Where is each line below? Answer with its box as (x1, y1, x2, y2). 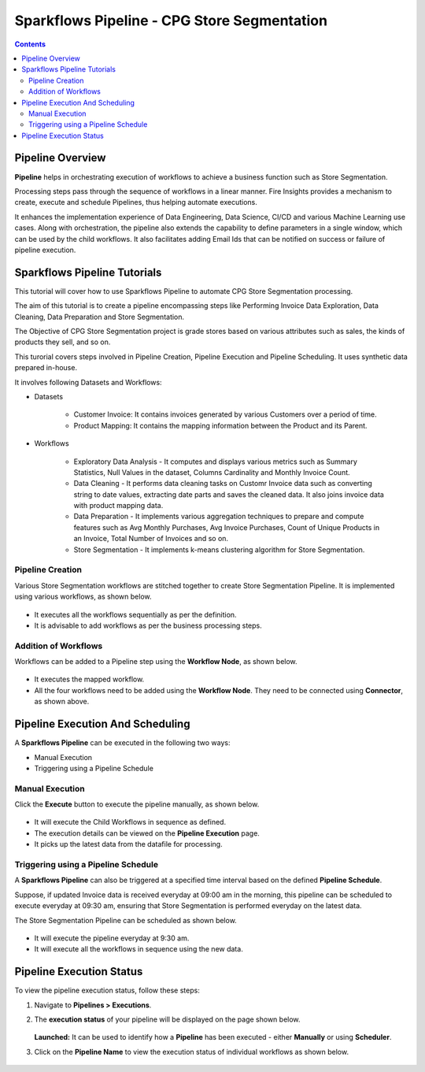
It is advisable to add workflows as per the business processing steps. (34, 621, 263, 630)
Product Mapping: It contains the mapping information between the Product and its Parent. (73, 421, 368, 430)
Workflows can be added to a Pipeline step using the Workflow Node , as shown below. (14, 657, 298, 666)
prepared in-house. (14, 363, 78, 373)
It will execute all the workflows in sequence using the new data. (34, 944, 243, 954)
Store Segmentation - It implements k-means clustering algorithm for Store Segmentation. (73, 544, 365, 555)
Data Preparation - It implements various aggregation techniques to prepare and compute (73, 512, 364, 521)
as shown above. (34, 697, 90, 707)
